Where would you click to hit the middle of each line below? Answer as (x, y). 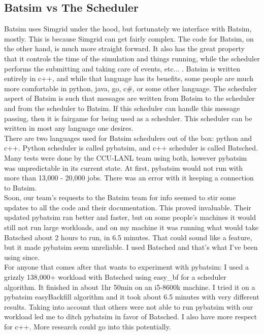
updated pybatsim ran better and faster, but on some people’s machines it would (130, 217)
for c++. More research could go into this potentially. (88, 327)
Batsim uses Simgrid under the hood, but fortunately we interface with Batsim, (128, 29)
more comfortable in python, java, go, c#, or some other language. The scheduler (130, 88)
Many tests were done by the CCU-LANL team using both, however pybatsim (126, 157)
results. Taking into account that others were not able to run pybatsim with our (129, 306)
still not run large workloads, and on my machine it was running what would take (131, 227)
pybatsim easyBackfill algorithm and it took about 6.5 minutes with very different (132, 297)
